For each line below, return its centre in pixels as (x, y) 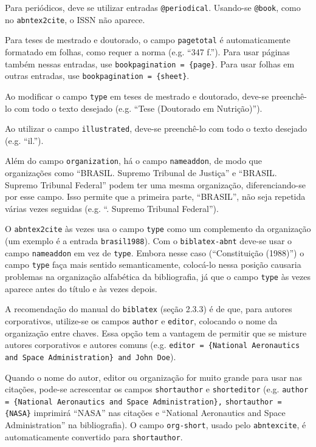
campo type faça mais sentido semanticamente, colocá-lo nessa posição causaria (153, 264)
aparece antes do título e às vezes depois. (81, 288)
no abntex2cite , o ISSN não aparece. (75, 19)
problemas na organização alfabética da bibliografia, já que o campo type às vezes (158, 277)
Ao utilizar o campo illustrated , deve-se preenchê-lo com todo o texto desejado (156, 128)
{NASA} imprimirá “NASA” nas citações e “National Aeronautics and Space (145, 413)
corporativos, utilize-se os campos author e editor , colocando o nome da (141, 320)
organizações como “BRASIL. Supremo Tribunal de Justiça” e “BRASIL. (141, 173)
